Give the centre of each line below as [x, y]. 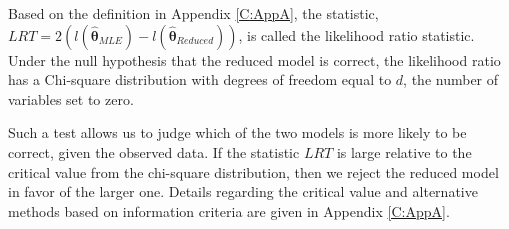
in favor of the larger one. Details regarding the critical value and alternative [243, 191]
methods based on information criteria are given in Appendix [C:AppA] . [229, 210]
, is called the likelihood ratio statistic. [356, 34]
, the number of [451, 79]
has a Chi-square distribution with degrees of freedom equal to [200, 79]
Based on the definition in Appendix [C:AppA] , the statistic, [193, 13]
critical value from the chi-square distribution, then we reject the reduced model [253, 171]
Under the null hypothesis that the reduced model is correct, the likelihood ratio [254, 59]
